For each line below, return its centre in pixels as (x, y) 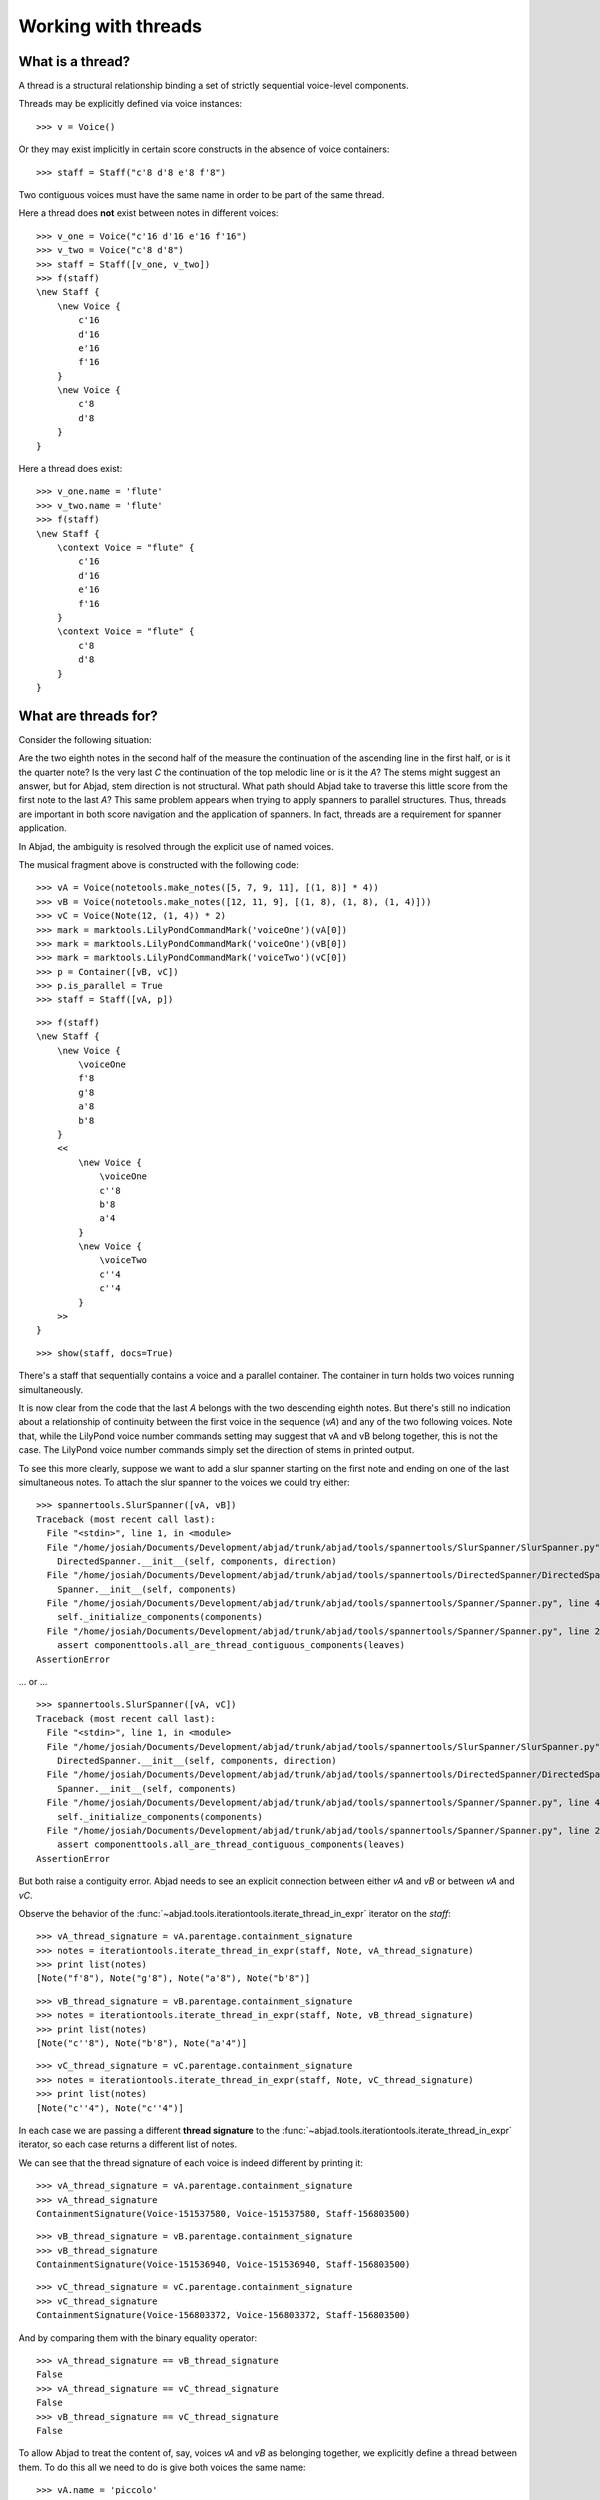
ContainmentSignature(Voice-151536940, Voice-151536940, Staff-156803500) (223, 2264)
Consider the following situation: (85, 739)
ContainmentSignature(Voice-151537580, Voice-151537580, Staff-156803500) (223, 2213)
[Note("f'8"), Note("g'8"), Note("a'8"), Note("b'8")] (173, 1978)
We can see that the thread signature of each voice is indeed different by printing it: (191, 2162)
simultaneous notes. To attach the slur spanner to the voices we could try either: (184, 1482)
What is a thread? (74, 61)
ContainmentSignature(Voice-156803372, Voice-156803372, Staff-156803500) (223, 2315)
